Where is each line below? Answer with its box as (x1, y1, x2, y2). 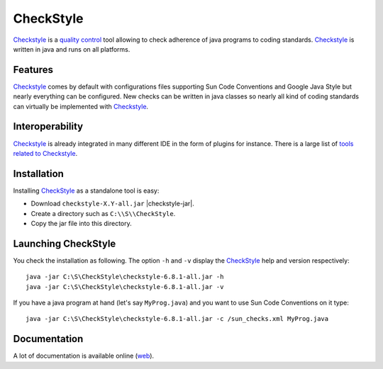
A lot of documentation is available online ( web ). (13, 351, 155, 361)
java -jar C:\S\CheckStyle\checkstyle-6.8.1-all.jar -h (26, 273, 224, 281)
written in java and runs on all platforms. (13, 45, 131, 53)
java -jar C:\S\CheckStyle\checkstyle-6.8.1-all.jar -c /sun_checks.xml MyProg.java (26, 315, 329, 323)
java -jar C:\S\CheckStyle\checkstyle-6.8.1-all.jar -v (26, 283, 224, 290)
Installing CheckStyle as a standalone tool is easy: (13, 186, 160, 195)
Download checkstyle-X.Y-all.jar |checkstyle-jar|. (30, 199, 195, 208)
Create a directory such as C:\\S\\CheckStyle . (30, 209, 176, 217)
